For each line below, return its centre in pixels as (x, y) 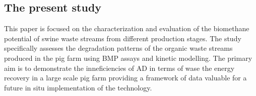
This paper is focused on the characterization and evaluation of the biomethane (127, 28)
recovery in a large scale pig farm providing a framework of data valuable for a (125, 78)
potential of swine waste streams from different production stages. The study (123, 38)
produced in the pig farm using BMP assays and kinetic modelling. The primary (128, 58)
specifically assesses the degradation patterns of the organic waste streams (118, 48)
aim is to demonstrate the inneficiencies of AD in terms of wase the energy (119, 68)
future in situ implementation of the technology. (78, 87)
